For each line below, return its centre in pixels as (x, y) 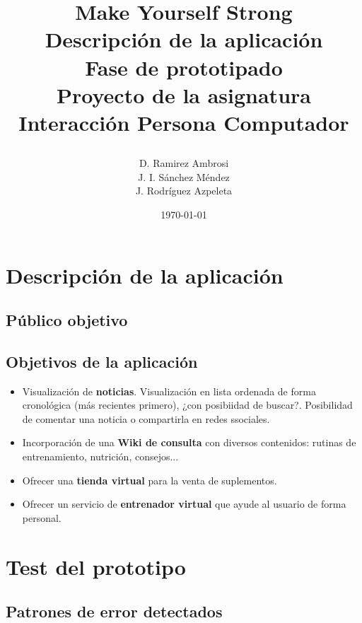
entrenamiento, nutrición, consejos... (100, 456)
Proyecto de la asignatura (184, 94)
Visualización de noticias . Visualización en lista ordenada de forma (169, 391)
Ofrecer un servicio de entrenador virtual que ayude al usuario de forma (184, 504)
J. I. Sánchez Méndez (184, 176)
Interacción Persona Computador (184, 122)
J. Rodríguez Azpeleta (184, 191)
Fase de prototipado (184, 67)
